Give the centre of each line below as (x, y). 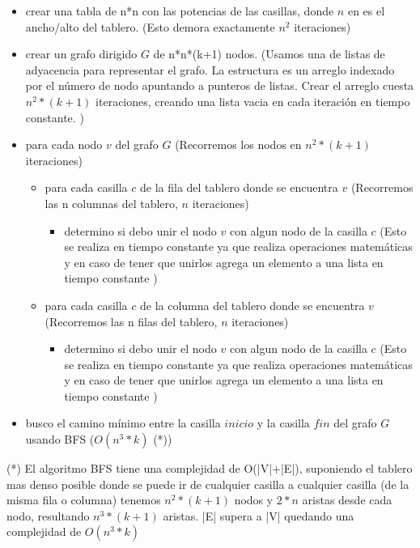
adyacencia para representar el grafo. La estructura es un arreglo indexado (210, 69)
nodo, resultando (48, 515)
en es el (366, 11)
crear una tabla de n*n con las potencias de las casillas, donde (180, 11)
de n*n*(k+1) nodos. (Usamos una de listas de (269, 54)
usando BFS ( (60, 439)
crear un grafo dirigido (81, 54)
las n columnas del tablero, (111, 203)
